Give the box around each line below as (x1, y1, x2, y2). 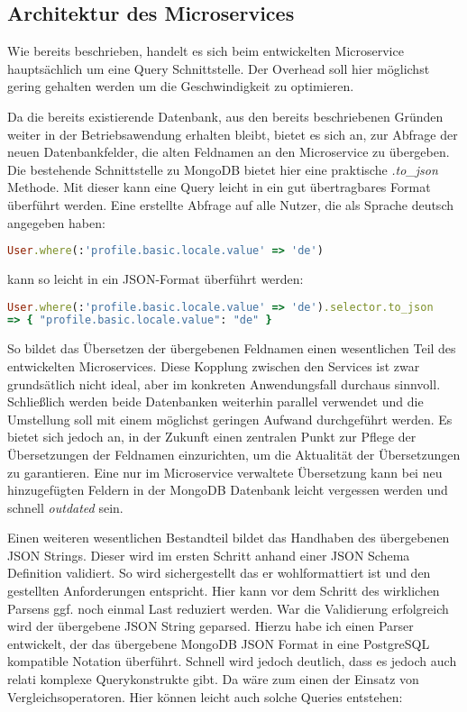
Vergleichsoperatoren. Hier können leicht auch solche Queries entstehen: (7, 687, 403, 706)
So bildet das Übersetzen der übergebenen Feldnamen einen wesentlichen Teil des (7, 339, 456, 358)
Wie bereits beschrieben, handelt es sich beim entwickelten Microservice (7, 41, 404, 60)
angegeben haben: (7, 213, 105, 232)
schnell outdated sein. (7, 497, 124, 516)
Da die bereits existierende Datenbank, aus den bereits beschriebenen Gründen (7, 106, 444, 125)
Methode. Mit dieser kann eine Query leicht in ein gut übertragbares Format (7, 178, 431, 196)
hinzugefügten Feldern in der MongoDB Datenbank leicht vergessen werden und (7, 480, 448, 499)
